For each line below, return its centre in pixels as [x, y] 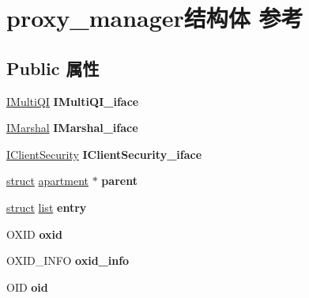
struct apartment [48, 181]
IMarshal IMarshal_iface [72, 128]
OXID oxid [34, 234]
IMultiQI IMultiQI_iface [73, 101]
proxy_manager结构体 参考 [155, 18]
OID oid [27, 287]
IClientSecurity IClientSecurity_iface [104, 154]
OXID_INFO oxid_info [68, 260]
